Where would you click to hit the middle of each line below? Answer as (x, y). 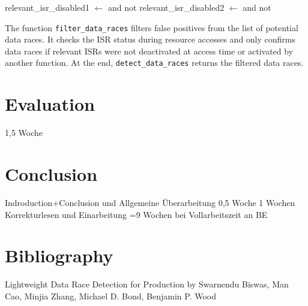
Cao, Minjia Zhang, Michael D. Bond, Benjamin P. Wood (111, 296)
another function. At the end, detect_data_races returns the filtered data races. (154, 63)
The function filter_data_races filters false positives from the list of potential (152, 27)
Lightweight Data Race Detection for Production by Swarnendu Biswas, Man (147, 284)
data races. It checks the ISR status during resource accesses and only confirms (150, 39)
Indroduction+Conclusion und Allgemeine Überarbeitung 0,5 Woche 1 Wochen (150, 202)
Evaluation (50, 104)
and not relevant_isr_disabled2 (166, 7)
